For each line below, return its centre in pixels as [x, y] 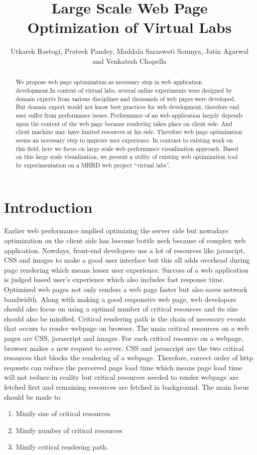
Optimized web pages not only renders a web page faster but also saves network [126, 289]
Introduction [48, 207]
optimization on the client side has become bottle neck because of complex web [125, 240]
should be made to [32, 396]
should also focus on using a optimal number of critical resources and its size [121, 309]
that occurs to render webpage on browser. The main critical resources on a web [127, 328]
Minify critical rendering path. [62, 447]
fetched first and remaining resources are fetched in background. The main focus [127, 386]
